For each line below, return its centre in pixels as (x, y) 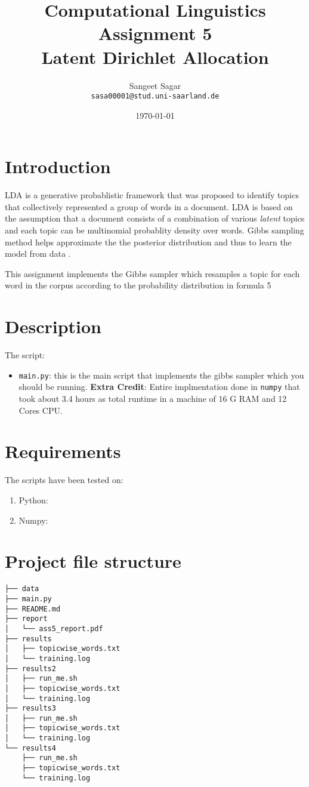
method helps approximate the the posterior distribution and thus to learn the (148, 242)
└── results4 (30, 748)
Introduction (58, 166)
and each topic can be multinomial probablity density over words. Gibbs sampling (154, 230)
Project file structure (93, 561)
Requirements (63, 451)
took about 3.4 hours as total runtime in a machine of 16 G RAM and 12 (153, 399)
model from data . (38, 253)
